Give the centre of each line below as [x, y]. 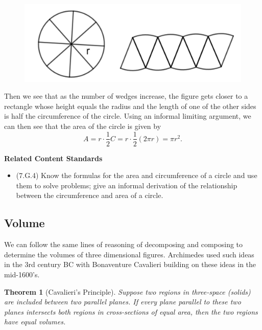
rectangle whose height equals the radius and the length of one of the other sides [130, 106]
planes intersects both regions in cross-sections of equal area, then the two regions [131, 311]
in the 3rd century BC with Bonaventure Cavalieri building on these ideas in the [130, 264]
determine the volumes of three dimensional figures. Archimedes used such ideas [129, 254]
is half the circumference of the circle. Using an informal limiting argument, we [128, 116]
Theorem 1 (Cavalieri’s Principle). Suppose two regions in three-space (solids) [127, 291]
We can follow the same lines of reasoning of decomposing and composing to [124, 244]
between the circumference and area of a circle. [90, 195]
